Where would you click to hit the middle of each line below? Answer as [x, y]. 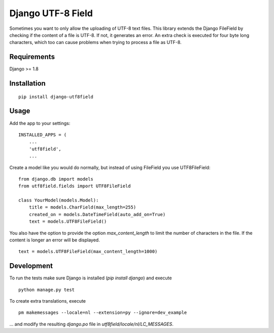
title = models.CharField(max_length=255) [82, 207]
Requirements [32, 57]
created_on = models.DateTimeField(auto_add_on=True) [97, 214]
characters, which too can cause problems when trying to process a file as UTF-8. [96, 43]
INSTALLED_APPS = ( [43, 135]
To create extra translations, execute [48, 301]
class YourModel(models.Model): [59, 200]
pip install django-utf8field [56, 97]
